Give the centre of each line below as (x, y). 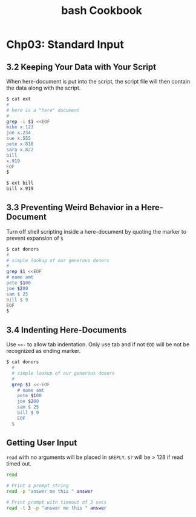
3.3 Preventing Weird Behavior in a (73, 207)
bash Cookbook (102, 11)
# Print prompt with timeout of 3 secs (57, 502)
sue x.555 (19, 139)
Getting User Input (42, 443)
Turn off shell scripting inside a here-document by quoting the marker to (96, 231)
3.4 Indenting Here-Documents (67, 330)
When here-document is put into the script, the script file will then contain (98, 81)
